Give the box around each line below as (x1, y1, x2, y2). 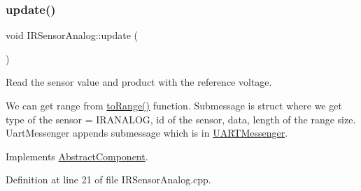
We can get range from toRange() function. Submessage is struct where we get (6, 98, 342, 112)
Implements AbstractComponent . (6, 148, 148, 163)
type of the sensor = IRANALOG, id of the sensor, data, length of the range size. (6, 112, 356, 126)
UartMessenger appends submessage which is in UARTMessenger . (6, 125, 288, 140)
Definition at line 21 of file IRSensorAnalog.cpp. (6, 172, 211, 187)
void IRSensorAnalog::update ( (6, 28, 138, 43)
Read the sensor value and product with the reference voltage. (6, 75, 272, 89)
